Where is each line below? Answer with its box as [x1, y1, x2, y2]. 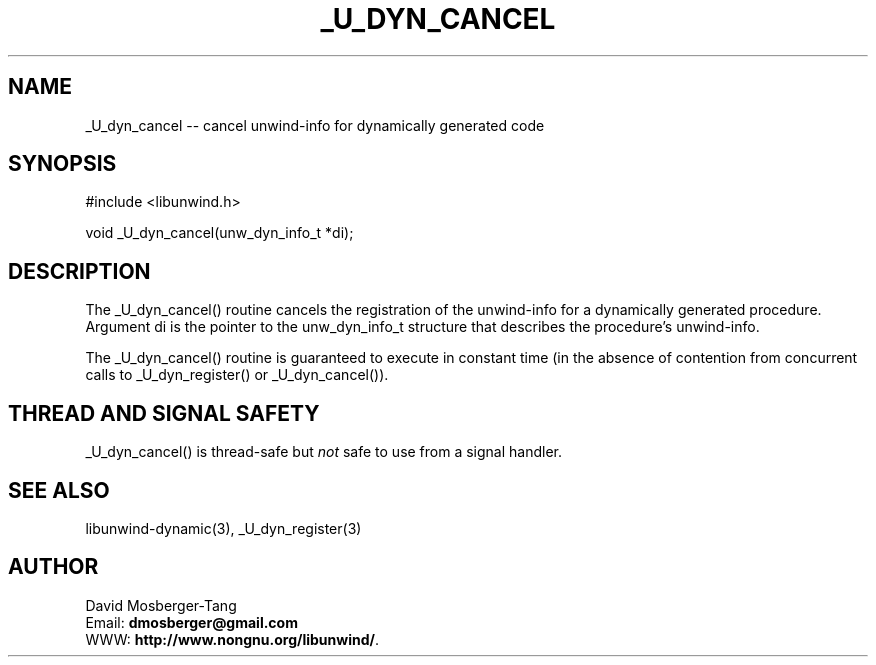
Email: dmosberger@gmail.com [85, 613, 298, 631]
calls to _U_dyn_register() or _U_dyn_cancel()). [85, 366, 389, 384]
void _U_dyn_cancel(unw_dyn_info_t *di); [85, 224, 354, 242]
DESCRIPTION [8, 258, 151, 284]
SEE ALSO [8, 477, 110, 503]
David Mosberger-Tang [85, 596, 237, 614]
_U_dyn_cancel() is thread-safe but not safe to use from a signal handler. [85, 443, 563, 461]
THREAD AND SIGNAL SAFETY [8, 400, 320, 426]
